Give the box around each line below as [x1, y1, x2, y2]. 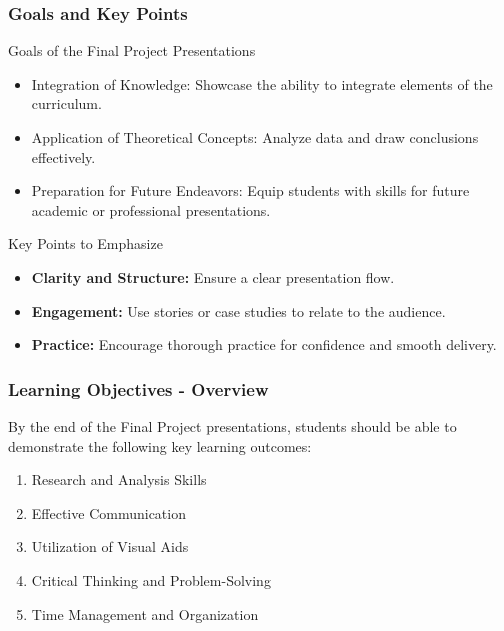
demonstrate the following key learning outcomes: [8, 435, 312, 456]
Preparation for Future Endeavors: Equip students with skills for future [31, 180, 470, 201]
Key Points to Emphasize [8, 233, 163, 254]
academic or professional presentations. [31, 199, 271, 220]
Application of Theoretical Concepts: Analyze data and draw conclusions [31, 127, 479, 147]
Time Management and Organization [31, 603, 259, 624]
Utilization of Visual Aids [31, 536, 189, 557]
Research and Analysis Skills [31, 469, 207, 490]
